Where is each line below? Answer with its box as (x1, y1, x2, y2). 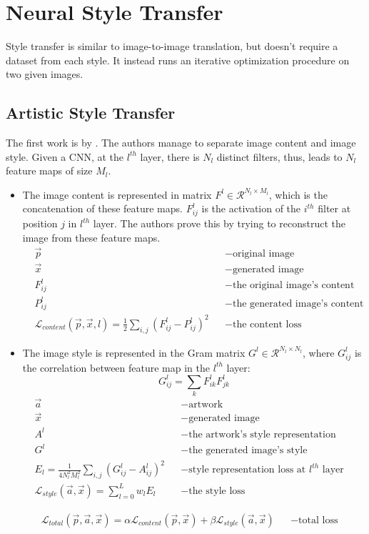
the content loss (232, 319, 302, 330)
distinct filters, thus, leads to (216, 149, 343, 164)
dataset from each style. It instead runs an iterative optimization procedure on (6, 52, 350, 67)
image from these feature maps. (22, 229, 161, 244)
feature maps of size (6, 163, 93, 178)
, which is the (268, 187, 328, 202)
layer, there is (140, 149, 200, 164)
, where (303, 345, 335, 360)
